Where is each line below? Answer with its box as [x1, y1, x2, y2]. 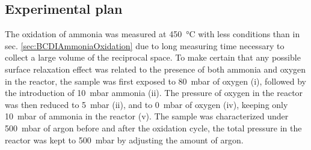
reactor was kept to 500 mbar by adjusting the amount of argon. [5, 133, 244, 146]
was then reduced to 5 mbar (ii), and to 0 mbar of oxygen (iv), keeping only [5, 98, 288, 110]
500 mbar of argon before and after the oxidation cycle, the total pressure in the [5, 121, 302, 134]
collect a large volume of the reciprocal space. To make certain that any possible [5, 51, 301, 64]
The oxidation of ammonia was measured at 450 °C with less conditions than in [5, 28, 300, 40]
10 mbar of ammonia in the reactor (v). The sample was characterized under [5, 110, 289, 122]
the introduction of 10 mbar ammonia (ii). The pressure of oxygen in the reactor [5, 86, 303, 99]
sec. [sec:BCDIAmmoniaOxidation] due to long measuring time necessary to [5, 39, 285, 52]
